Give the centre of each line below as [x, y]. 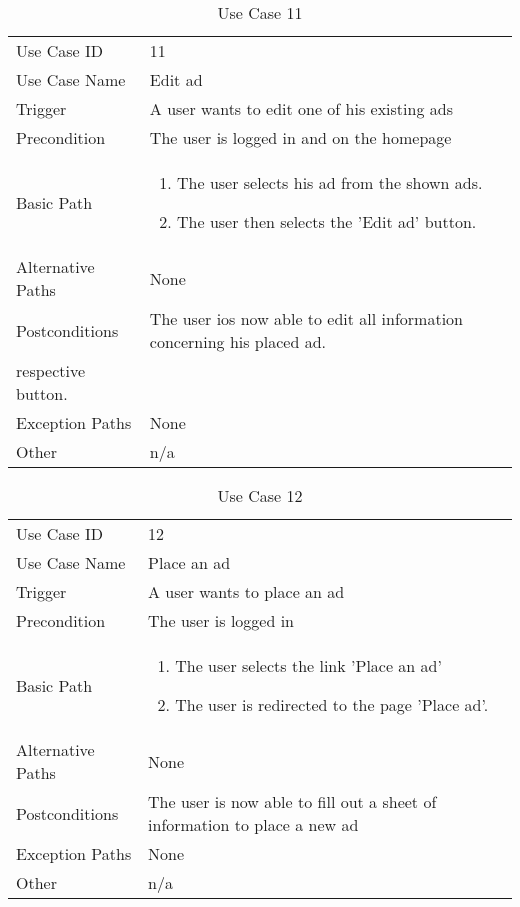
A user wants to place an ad [246, 591]
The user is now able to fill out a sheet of [292, 801]
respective [51, 370]
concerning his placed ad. [237, 341]
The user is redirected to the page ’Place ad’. [332, 704]
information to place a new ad [253, 824]
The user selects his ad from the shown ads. [330, 182]
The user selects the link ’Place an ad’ [308, 665]
